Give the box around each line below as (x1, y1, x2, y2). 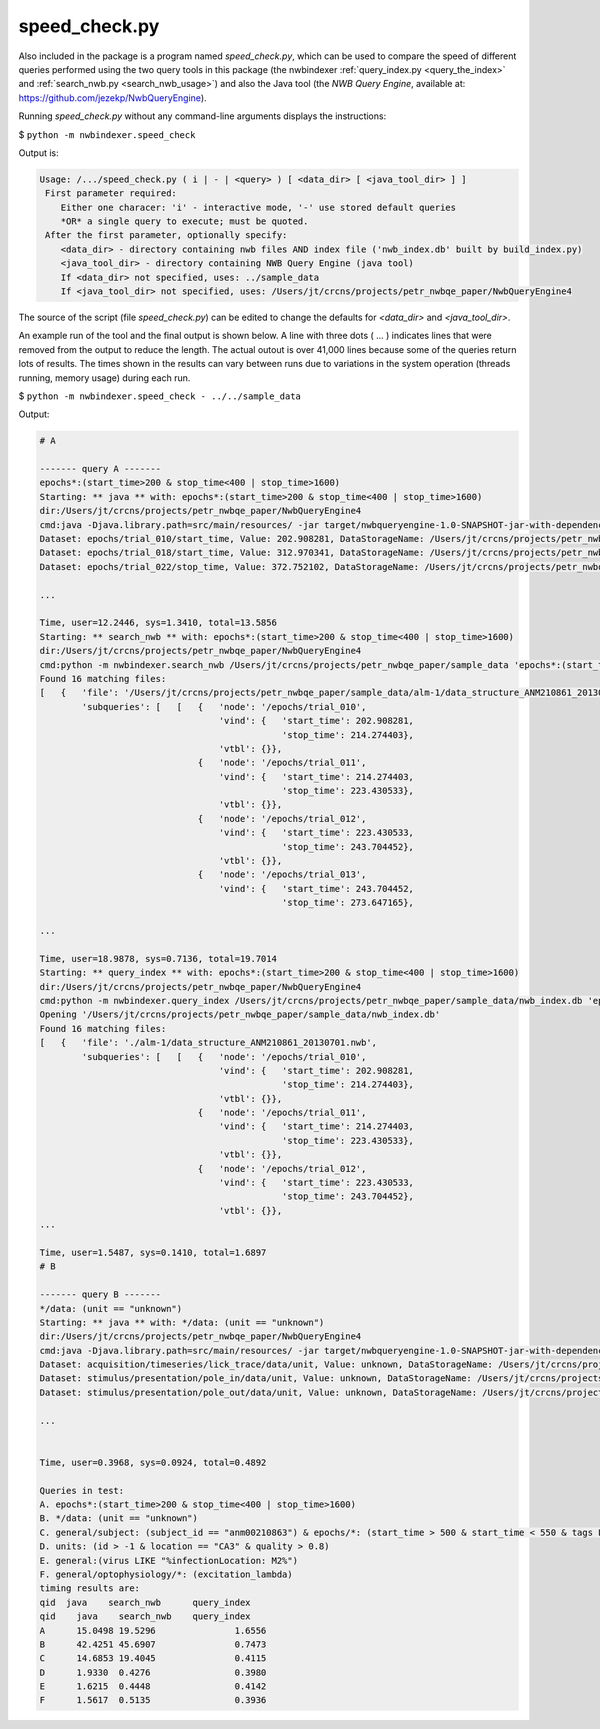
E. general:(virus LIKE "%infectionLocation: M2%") (39, 1555, 299, 1566)
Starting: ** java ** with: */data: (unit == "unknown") (39, 1316, 325, 1328)
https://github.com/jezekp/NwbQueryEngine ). (18, 91, 207, 104)
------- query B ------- (39, 1289, 162, 1300)
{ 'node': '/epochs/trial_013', (197, 869, 367, 880)
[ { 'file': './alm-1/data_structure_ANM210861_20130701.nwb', (39, 1037, 378, 1049)
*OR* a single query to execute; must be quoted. (60, 216, 309, 227)
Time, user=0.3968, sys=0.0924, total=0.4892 (39, 1456, 267, 1468)
